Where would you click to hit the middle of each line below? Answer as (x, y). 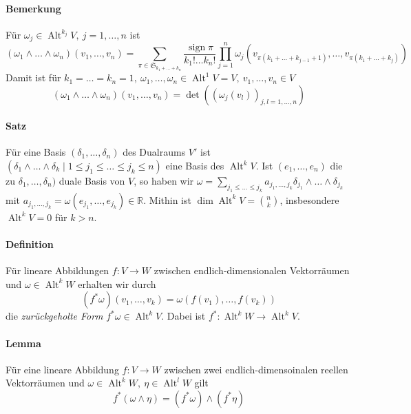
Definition (30, 244)
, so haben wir (164, 181)
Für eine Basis (36, 152)
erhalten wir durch (117, 283)
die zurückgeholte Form (54, 316)
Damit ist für (33, 77)
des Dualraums (154, 152)
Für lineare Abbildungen (57, 270)
